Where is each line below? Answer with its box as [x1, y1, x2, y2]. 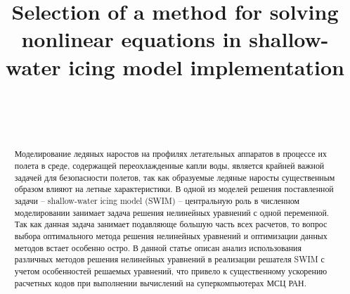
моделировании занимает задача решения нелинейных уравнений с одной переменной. [14, 206, 330, 218]
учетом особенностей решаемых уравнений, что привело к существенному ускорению [14, 265, 328, 277]
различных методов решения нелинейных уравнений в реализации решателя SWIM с [14, 253, 325, 265]
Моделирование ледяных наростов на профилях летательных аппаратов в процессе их [14, 148, 327, 160]
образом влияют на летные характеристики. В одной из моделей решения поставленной [14, 183, 334, 195]
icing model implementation [68, 52, 344, 81]
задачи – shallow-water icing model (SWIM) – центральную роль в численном [14, 195, 300, 207]
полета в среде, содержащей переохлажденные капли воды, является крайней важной [14, 160, 325, 172]
